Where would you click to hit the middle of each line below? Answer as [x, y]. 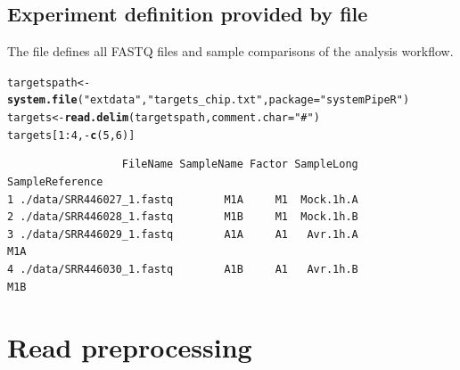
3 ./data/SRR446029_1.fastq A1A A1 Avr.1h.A [183, 234]
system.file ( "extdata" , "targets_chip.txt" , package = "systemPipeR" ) [209, 100]
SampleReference [55, 182]
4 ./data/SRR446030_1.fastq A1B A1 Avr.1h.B [183, 269]
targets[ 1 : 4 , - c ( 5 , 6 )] [71, 135]
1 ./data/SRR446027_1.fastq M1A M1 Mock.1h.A [183, 199]
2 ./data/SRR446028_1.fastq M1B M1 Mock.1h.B [183, 217]
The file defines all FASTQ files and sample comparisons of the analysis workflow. [230, 51]
